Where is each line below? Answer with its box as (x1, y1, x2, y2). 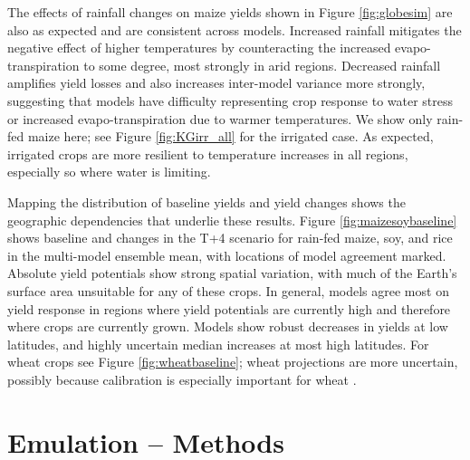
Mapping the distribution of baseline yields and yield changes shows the (7, 192, 406, 211)
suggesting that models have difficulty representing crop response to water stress (7, 91, 454, 110)
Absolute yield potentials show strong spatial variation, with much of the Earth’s (7, 264, 457, 283)
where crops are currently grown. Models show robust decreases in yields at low (7, 317, 448, 336)
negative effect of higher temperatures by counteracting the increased (7, 38, 391, 57)
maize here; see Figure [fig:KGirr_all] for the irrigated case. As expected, (27, 127, 434, 146)
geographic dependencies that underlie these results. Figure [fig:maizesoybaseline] (7, 210, 457, 229)
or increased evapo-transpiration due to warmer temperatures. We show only (7, 109, 433, 128)
